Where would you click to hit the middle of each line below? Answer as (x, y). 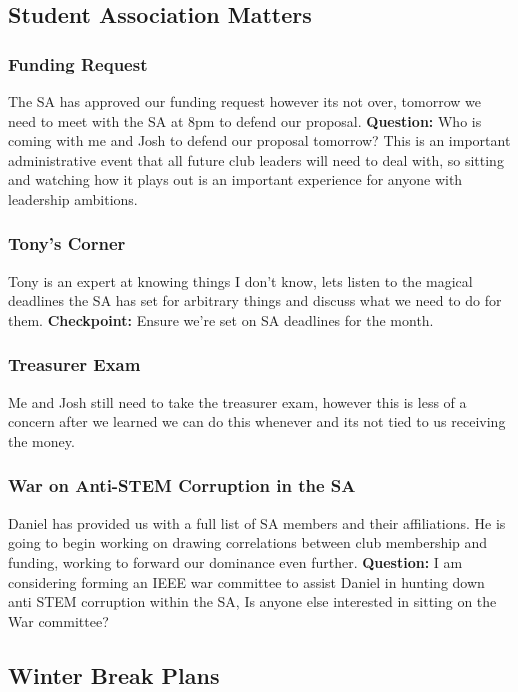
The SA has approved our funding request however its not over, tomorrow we (244, 101)
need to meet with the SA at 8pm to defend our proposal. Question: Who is (245, 120)
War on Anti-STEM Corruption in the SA (182, 485)
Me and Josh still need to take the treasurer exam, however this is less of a (237, 401)
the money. (41, 440)
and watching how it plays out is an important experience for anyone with (235, 179)
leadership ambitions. (73, 198)
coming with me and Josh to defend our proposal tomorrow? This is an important (259, 140)
